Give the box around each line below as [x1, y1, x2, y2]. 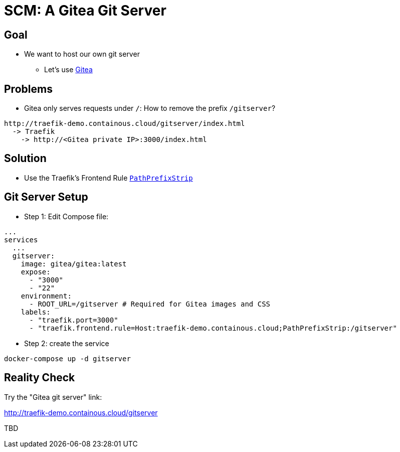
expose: [21, 267, 51, 276]
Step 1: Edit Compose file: [24, 212, 109, 221]
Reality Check [4, 371, 75, 384]
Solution [4, 152, 47, 165]
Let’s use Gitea [44, 65, 93, 74]
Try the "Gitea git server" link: [4, 392, 102, 401]
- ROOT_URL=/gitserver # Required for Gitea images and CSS [29, 299, 271, 308]
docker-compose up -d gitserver [4, 354, 131, 363]
